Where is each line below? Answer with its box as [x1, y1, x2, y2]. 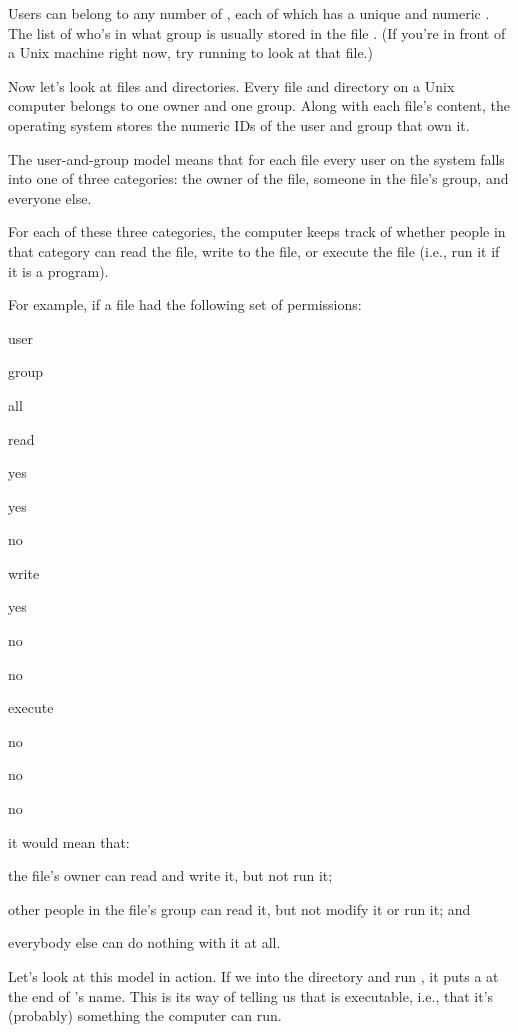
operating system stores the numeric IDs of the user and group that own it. [8, 114, 470, 135]
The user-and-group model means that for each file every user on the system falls [8, 148, 505, 169]
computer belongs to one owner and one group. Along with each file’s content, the [8, 95, 510, 116]
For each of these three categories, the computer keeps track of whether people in [8, 221, 506, 242]
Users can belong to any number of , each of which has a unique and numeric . [8, 3, 490, 23]
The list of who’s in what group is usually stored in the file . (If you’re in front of [8, 22, 506, 43]
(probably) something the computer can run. [8, 1005, 282, 1026]
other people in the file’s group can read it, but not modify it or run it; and [8, 898, 471, 919]
